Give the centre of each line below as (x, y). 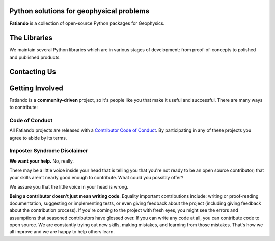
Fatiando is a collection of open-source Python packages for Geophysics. (87, 23)
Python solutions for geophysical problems (79, 11)
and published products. (35, 57)
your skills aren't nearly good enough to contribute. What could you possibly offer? (96, 177)
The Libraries (31, 38)
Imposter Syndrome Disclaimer (49, 151)
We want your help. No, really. (42, 161)
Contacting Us (33, 72)
